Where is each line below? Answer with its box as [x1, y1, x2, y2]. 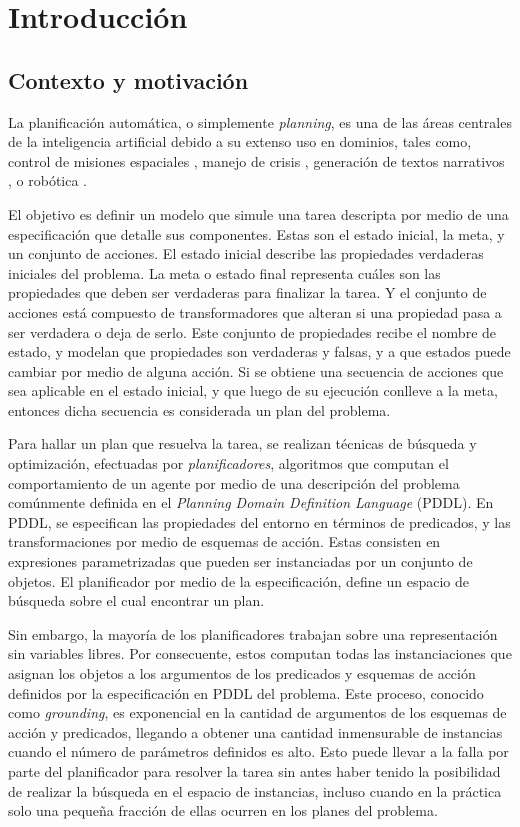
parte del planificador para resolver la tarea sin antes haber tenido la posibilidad [8, 760, 501, 781]
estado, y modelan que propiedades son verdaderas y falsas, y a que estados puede [8, 341, 511, 362]
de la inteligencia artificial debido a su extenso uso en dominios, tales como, [8, 131, 472, 152]
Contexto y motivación [8, 64, 249, 95]
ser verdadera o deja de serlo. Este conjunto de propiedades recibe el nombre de [8, 321, 497, 342]
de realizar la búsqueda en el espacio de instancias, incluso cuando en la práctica [8, 780, 502, 801]
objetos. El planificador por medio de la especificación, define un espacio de [8, 570, 469, 591]
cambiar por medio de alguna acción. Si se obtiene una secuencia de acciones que [8, 360, 504, 381]
